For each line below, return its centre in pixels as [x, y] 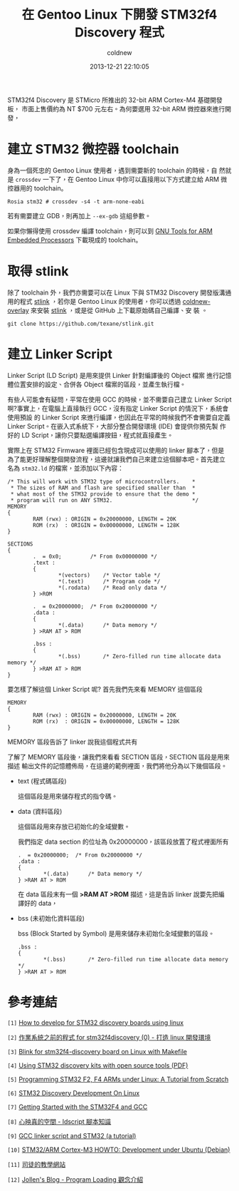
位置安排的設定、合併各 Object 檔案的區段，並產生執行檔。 [100, 384]
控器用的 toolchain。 [37, 188]
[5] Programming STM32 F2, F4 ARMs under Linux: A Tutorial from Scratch [118, 1079]
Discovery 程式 [119, 32]
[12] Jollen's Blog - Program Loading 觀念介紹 [75, 1179]
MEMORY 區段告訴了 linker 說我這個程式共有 [73, 742]
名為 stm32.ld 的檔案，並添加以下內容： [66, 468]
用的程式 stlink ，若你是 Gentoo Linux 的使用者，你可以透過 [94, 301]
